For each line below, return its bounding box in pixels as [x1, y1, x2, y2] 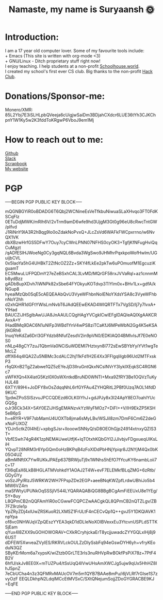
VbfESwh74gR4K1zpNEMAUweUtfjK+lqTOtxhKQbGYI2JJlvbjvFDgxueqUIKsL [5, 436, 158, 442]
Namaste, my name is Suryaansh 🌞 [9, 4, 154, 15]
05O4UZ [5, 451, 23, 457]
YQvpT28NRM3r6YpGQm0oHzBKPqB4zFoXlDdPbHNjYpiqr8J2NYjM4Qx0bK [5, 446, 158, 452]
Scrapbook [5, 160, 27, 167]
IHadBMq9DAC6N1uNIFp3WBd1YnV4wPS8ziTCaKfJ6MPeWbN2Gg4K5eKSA [5, 322, 158, 328]
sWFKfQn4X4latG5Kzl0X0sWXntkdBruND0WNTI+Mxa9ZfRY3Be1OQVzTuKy [5, 374, 157, 380]
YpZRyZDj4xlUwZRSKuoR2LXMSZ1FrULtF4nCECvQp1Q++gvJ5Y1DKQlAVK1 [5, 508, 156, 514]
